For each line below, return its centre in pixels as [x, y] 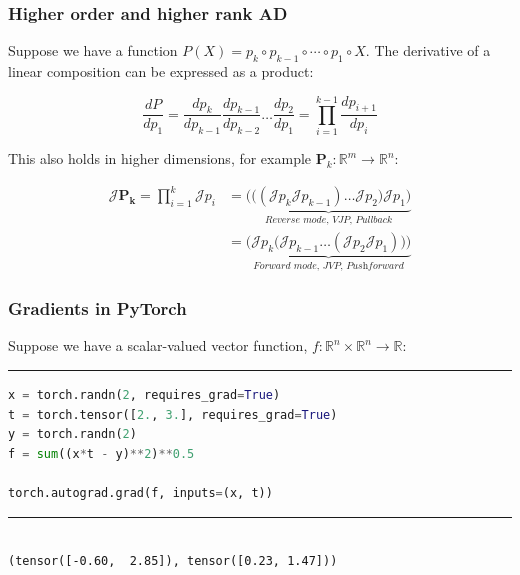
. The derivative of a [428, 50]
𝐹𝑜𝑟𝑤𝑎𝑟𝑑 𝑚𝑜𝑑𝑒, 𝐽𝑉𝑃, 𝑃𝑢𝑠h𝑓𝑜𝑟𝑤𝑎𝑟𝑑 [328, 265]
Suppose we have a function [93, 50]
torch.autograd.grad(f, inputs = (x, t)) [140, 492]
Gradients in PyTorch [97, 308]
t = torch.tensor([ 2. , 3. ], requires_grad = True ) [173, 414]
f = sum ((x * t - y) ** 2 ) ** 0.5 [101, 453]
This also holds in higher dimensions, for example [160, 158]
